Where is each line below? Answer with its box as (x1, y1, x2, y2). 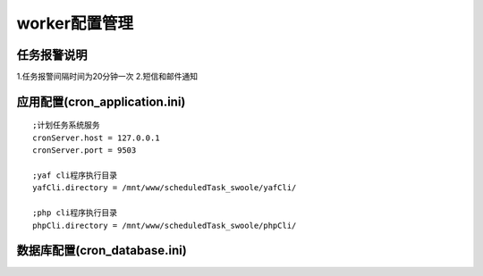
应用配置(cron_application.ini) (16, 94, 186, 109)
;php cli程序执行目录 (32, 208, 118, 218)
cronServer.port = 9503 (32, 146, 137, 155)
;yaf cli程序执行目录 (32, 171, 118, 180)
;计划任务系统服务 (32, 121, 100, 130)
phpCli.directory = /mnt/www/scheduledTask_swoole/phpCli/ (32, 220, 297, 230)
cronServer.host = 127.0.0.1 (32, 132, 160, 143)
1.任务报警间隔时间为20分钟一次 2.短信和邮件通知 (16, 71, 199, 82)
